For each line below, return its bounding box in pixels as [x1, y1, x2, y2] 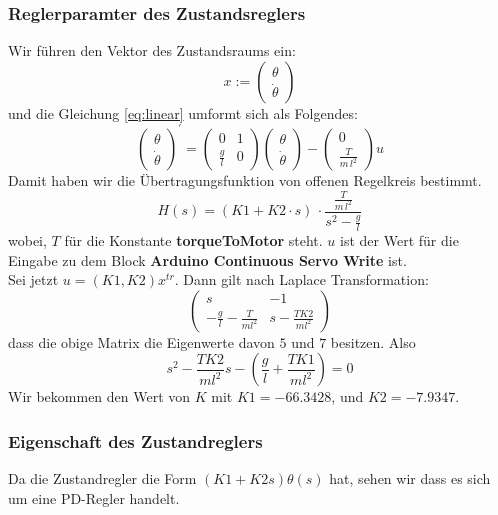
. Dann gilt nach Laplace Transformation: [174, 269, 429, 290]
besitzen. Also [330, 331, 416, 352]
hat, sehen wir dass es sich [329, 468, 491, 489]
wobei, [8, 229, 47, 250]
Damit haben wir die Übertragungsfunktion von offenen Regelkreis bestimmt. [8, 169, 482, 190]
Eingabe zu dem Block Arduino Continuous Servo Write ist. [8, 249, 407, 270]
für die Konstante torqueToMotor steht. [64, 229, 323, 250]
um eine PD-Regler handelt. [8, 487, 180, 508]
